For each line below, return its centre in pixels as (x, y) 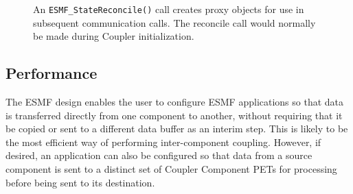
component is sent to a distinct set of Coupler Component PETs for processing (171, 169)
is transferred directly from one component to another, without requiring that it (174, 115)
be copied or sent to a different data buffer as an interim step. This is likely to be (177, 129)
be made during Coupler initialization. (114, 36)
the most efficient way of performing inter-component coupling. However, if (163, 142)
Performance (52, 73)
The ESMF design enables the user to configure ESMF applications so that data (175, 102)
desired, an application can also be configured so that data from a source (159, 155)
